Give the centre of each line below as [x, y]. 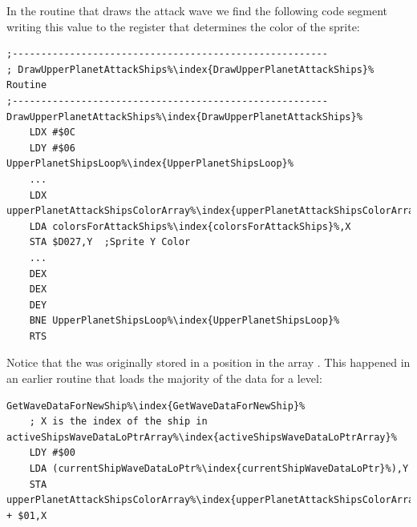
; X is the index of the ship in [118, 422]
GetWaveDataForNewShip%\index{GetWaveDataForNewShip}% [156, 406]
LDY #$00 [52, 453]
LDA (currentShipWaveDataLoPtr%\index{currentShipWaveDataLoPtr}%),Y [219, 469]
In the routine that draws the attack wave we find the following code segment [197, 10]
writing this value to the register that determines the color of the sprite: [183, 26]
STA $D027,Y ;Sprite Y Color [110, 242]
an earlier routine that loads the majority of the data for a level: [164, 378]
